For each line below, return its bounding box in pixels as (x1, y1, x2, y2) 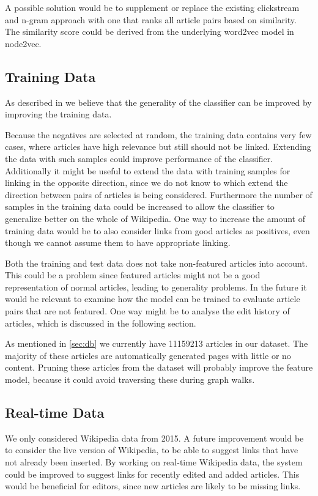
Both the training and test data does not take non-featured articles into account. (5, 256, 308, 269)
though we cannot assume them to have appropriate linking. (5, 236, 231, 249)
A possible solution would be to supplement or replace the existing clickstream (5, 1, 300, 13)
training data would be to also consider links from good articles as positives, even (5, 224, 310, 237)
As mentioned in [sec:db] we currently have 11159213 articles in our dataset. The (5, 337, 308, 350)
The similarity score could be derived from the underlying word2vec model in (5, 25, 294, 38)
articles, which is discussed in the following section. (5, 316, 196, 329)
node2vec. (5, 37, 42, 50)
